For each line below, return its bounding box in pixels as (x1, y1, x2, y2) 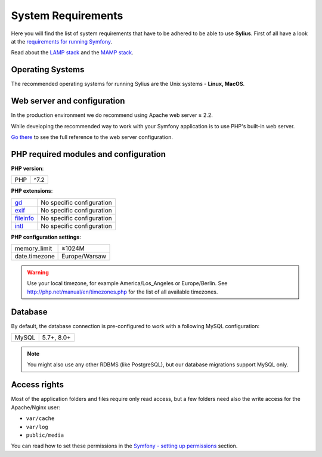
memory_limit (14, 245, 52, 252)
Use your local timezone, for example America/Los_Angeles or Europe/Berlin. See (27, 280, 228, 287)
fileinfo (14, 214, 35, 222)
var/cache (26, 415, 55, 422)
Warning (27, 269, 49, 276)
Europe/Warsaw (61, 252, 107, 260)
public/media (26, 431, 64, 439)
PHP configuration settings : (11, 233, 82, 240)
